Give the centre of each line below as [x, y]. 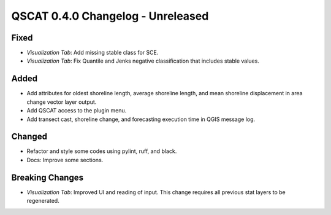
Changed [29, 137]
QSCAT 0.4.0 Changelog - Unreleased [110, 16]
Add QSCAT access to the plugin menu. [77, 111]
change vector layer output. [62, 102]
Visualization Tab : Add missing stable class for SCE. [93, 53]
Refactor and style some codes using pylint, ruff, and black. [102, 151]
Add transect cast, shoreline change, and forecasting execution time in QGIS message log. [141, 119]
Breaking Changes [48, 177]
